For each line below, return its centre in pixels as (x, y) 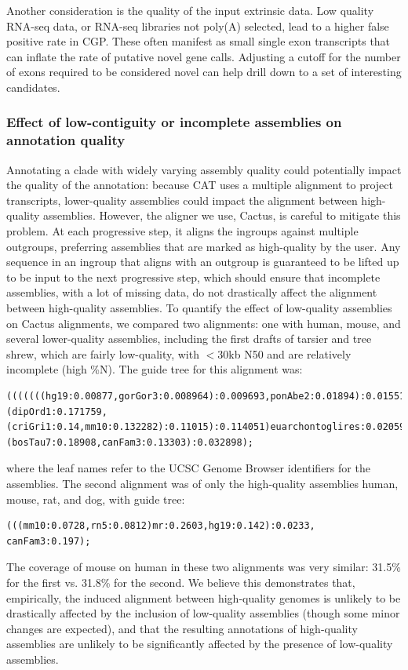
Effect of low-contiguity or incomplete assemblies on (174, 122)
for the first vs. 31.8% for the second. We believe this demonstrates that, (181, 582)
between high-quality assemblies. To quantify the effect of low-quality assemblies (199, 308)
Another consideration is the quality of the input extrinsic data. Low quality (190, 10)
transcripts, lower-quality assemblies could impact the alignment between (182, 200)
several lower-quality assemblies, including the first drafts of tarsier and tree (189, 339)
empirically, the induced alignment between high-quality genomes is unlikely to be (204, 597)
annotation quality (66, 140)
